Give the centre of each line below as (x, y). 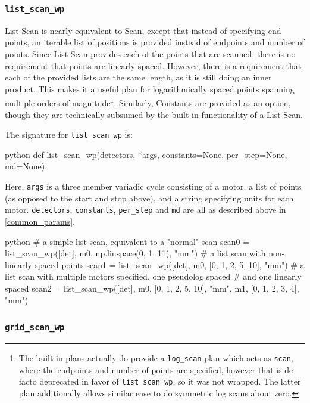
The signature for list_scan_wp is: (69, 134)
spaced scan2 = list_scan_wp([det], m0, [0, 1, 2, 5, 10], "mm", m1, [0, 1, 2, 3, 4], (152, 288)
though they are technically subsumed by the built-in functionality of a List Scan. (154, 114)
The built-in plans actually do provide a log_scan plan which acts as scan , (156, 357)
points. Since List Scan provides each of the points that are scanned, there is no (150, 53)
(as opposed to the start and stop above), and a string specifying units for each (149, 198)
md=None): (26, 166)
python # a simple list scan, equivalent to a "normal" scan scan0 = (127, 241)
